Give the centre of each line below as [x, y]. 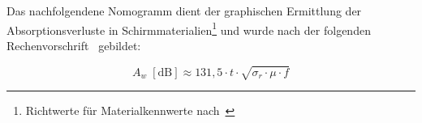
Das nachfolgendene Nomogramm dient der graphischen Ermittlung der [184, 11]
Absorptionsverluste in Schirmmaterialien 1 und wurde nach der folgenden [189, 28]
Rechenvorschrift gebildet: [74, 45]
